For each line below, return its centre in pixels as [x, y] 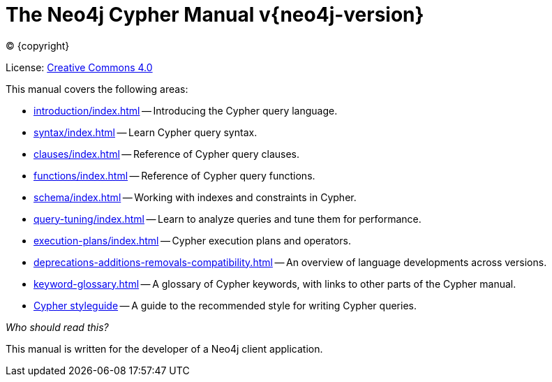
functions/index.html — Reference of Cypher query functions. [174, 175]
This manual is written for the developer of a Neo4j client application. [164, 348]
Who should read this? [57, 327]
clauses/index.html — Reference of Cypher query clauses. [166, 154]
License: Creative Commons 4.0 [79, 67]
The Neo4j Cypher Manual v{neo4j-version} [215, 15]
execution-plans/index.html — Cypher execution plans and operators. [192, 240]
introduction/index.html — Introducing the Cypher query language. [186, 110]
